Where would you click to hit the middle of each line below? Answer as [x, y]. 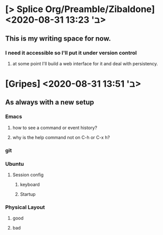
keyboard [30, 184]
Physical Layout [25, 207]
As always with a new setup [50, 102]
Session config [28, 175]
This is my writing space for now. [58, 38]
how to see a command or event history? [55, 128]
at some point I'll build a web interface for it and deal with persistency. [85, 63]
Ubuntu [15, 164]
